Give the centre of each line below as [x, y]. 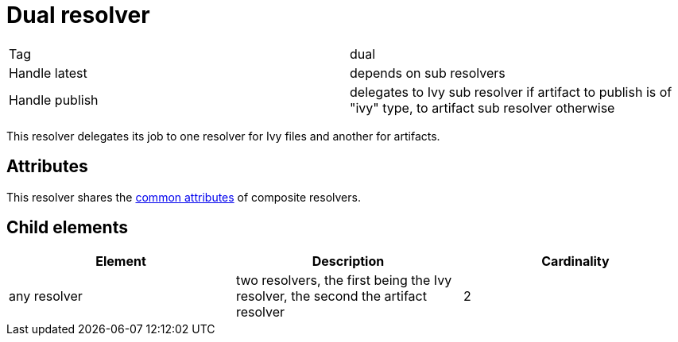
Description [348, 261]
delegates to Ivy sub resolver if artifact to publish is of [511, 92]
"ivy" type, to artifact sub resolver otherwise [482, 108]
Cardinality [575, 261]
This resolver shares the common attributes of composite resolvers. [184, 197]
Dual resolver [78, 15]
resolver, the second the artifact [331, 296]
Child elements [67, 228]
